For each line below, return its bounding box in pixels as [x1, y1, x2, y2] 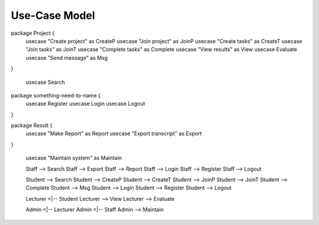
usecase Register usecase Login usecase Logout [25, 100, 145, 107]
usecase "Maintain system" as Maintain [25, 154, 122, 162]
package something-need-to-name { [11, 92, 100, 99]
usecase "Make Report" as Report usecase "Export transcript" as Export [25, 130, 202, 137]
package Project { [11, 30, 55, 37]
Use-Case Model [11, 9, 96, 22]
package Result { [11, 122, 53, 129]
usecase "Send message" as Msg [25, 54, 108, 61]
